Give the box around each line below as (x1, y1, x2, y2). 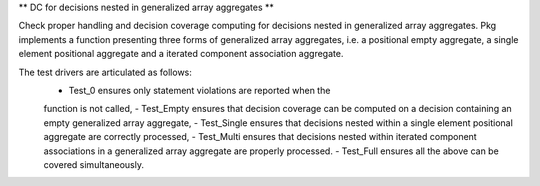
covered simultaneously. (43, 158, 145, 170)
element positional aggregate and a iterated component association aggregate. (18, 48, 344, 60)
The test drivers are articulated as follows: (18, 66, 192, 78)
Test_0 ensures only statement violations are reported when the (68, 84, 331, 96)
